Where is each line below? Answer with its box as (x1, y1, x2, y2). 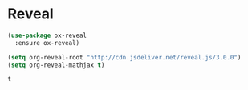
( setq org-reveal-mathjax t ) (7, 61, 105, 69)
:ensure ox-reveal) (14, 39, 80, 47)
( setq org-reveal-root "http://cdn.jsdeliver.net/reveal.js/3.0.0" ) (7, 53, 242, 61)
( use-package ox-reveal (7, 31, 87, 39)
